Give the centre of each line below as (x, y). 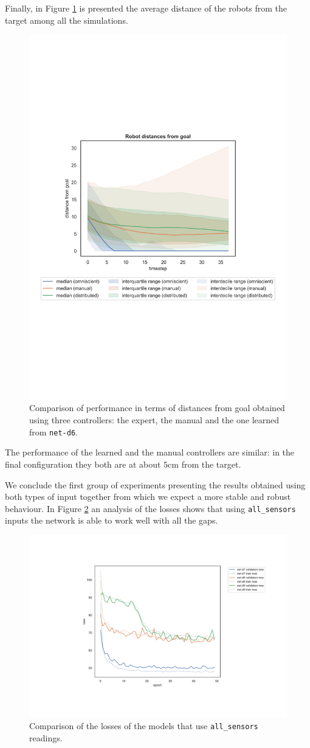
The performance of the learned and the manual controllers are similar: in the (150, 452)
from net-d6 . (53, 431)
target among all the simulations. (67, 20)
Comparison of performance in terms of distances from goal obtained (157, 408)
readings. (46, 737)
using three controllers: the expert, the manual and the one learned (154, 420)
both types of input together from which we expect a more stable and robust (148, 497)
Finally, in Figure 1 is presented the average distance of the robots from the (146, 8)
